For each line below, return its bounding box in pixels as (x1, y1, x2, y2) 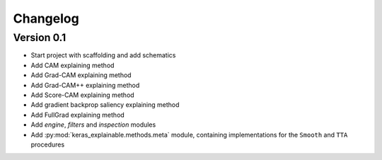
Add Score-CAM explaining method (30, 91, 134, 99)
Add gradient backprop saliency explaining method (30, 101, 180, 109)
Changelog (13, 11, 79, 26)
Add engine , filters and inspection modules (30, 120, 156, 129)
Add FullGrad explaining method (30, 110, 125, 119)
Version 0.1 (13, 31, 66, 44)
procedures (30, 140, 65, 149)
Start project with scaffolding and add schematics (30, 51, 176, 59)
